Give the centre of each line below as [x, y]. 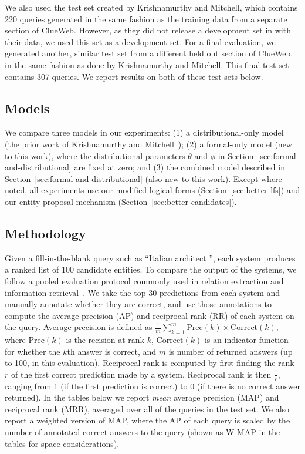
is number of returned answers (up [231, 351]
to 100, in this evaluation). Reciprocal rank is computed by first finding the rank [150, 363]
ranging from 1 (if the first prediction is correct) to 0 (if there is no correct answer [152, 386]
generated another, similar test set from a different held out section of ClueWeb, [149, 53]
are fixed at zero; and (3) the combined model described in [179, 167]
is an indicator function [246, 340]
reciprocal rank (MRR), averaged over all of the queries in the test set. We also [147, 408]
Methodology [45, 233]
